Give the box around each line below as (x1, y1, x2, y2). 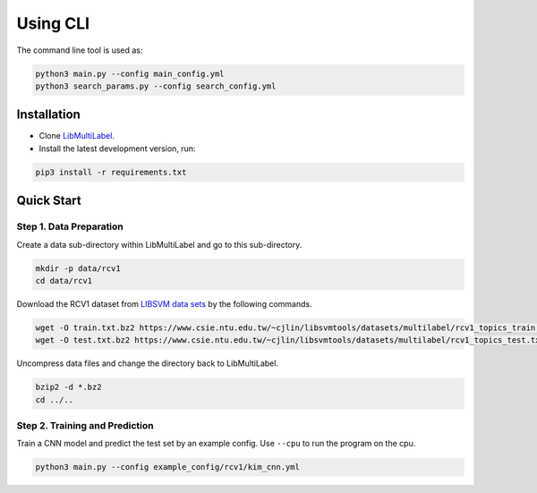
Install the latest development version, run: (38, 143, 196, 154)
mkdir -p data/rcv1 (35, 263, 121, 273)
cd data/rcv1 (35, 276, 93, 285)
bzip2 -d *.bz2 (35, 382, 102, 393)
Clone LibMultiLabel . (38, 131, 115, 141)
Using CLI (16, 13, 89, 33)
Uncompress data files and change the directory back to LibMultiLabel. (16, 358, 279, 369)
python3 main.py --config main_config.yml (35, 68, 225, 79)
